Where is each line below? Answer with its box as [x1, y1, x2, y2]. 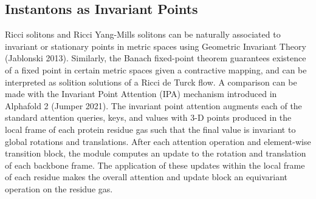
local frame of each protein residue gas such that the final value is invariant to [5, 123, 296, 135]
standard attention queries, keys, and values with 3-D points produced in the [5, 111, 292, 124]
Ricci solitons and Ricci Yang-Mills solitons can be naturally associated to [5, 28, 281, 41]
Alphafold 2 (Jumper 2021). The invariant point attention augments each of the [5, 99, 302, 112]
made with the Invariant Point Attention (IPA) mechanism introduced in [5, 87, 277, 100]
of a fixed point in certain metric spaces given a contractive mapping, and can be [5, 63, 307, 76]
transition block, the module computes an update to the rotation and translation [5, 147, 306, 160]
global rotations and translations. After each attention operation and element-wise [5, 135, 311, 147]
